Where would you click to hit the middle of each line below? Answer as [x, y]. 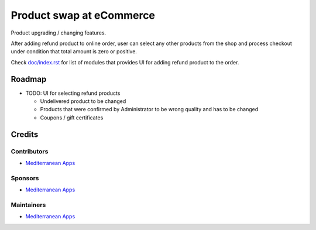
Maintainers [28, 205]
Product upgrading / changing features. [59, 33]
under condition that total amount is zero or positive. [74, 52]
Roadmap [29, 79]
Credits [25, 134]
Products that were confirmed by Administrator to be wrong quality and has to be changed [149, 109]
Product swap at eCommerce [83, 15]
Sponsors [25, 178]
